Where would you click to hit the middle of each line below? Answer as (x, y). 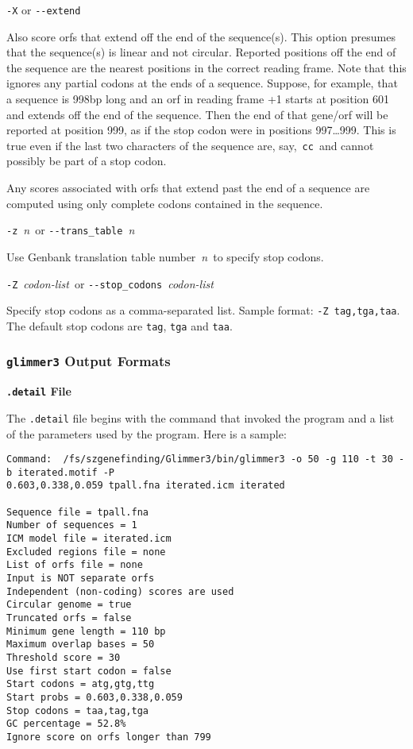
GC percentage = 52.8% (66, 724)
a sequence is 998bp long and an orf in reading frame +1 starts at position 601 (198, 99)
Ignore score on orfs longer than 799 (109, 737)
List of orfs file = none (75, 565)
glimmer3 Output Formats (89, 361)
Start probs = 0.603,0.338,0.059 (95, 697)
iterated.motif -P (66, 472)
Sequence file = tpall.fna (77, 512)
